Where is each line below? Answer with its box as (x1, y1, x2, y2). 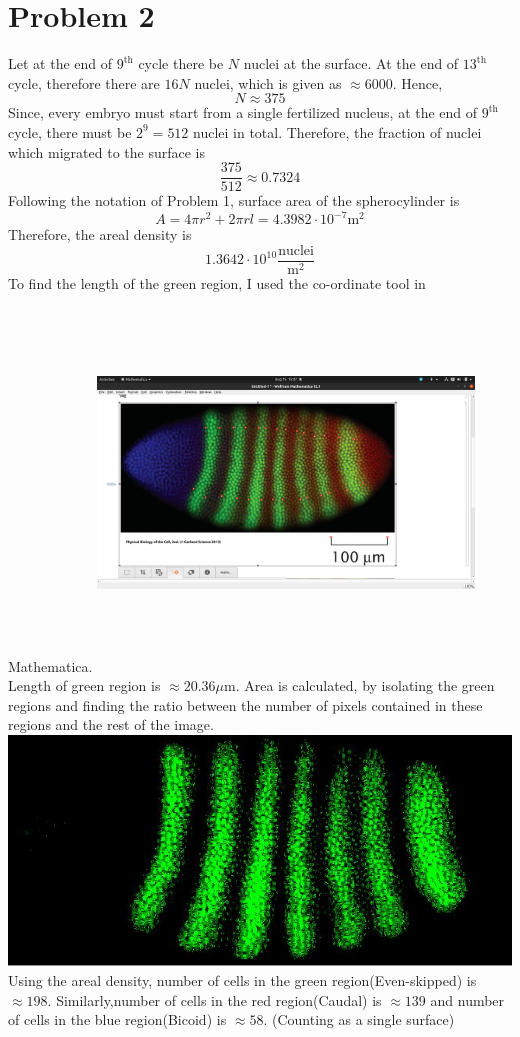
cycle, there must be (8, 121, 132, 142)
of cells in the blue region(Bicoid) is (8, 1009, 227, 1030)
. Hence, (392, 72, 443, 93)
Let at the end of (8, 53, 113, 74)
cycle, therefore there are (8, 72, 160, 93)
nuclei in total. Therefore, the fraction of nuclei (193, 121, 482, 142)
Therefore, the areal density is (8, 224, 192, 245)
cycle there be (138, 53, 224, 74)
